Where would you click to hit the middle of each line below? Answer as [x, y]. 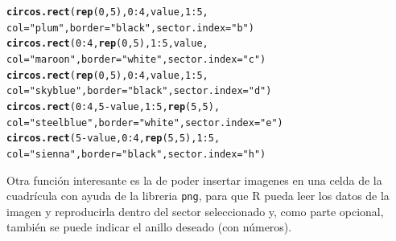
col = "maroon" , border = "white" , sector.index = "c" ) [136, 59]
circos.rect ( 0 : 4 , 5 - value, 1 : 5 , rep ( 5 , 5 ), [113, 106]
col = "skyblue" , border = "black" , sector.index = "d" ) [139, 91]
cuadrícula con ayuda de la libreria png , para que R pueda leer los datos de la [198, 196]
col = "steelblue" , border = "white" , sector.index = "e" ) [145, 123]
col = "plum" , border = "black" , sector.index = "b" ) [130, 28]
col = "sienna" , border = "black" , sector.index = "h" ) [136, 154]
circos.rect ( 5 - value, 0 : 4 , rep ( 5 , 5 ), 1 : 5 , [113, 139]
